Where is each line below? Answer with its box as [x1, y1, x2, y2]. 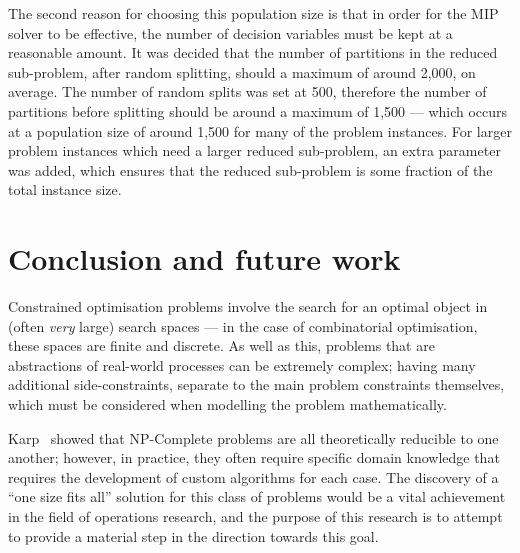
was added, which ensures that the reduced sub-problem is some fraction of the [8, 159, 493, 180]
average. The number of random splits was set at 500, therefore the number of [8, 81, 487, 102]
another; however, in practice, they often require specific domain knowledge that [8, 447, 500, 468]
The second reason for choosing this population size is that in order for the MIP [8, 3, 499, 23]
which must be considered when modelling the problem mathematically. [8, 394, 447, 415]
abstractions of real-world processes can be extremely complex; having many [8, 354, 476, 375]
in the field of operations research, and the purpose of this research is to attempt [8, 506, 503, 526]
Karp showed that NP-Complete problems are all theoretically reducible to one [8, 427, 499, 448]
